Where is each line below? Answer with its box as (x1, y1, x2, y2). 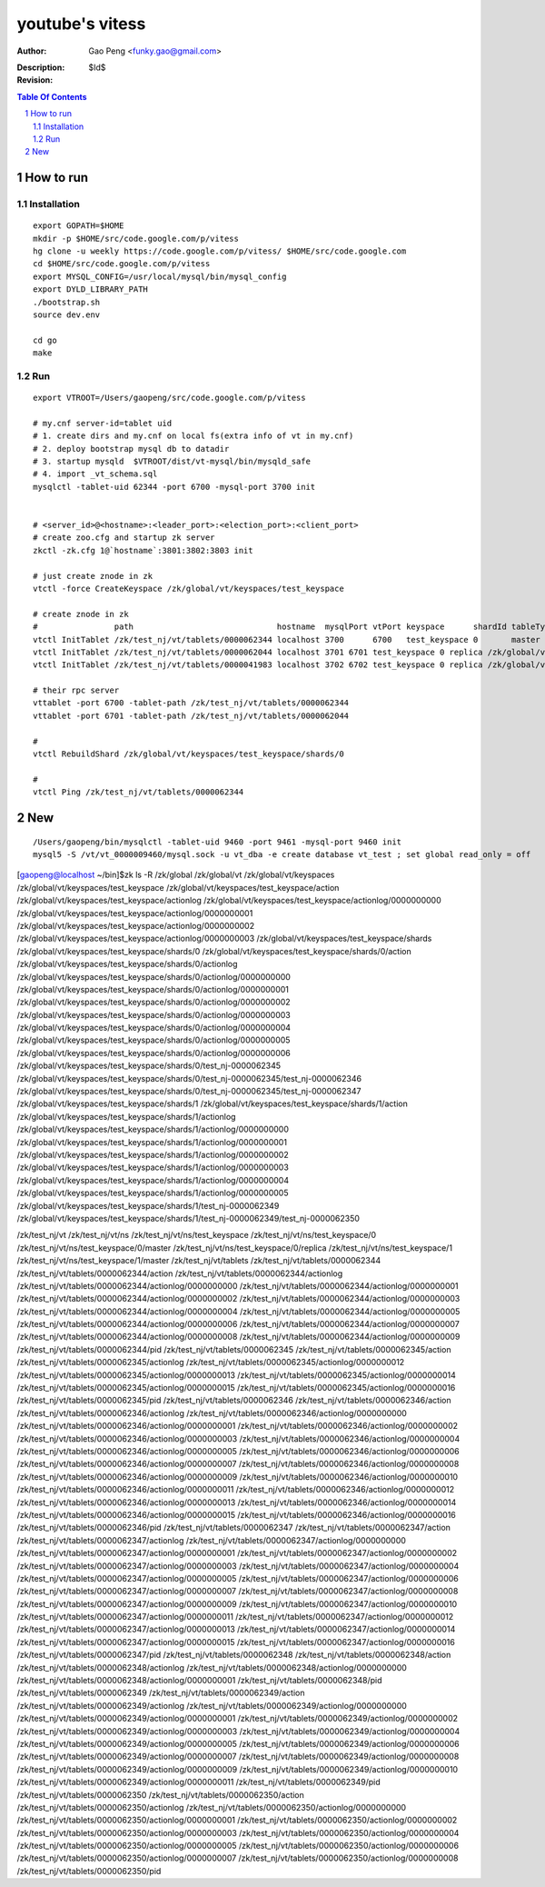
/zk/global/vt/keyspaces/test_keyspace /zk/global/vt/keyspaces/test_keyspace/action (16, 882, 340, 893)
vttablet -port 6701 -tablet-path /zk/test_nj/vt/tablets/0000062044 (33, 710, 350, 721)
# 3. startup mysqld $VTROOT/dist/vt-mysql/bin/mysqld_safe (33, 456, 311, 467)
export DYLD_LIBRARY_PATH (33, 285, 149, 295)
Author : (16, 45, 47, 56)
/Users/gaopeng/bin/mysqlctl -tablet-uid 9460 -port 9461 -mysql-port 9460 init (33, 836, 402, 847)
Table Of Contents (16, 91, 87, 102)
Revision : (16, 75, 54, 85)
